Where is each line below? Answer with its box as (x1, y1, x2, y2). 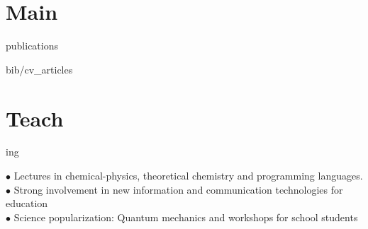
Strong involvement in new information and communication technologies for (13, 182, 343, 196)
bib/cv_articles (6, 61, 73, 76)
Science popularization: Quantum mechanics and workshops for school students (13, 209, 358, 224)
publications (6, 38, 58, 53)
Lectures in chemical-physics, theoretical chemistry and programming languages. (13, 168, 363, 183)
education (6, 196, 48, 211)
